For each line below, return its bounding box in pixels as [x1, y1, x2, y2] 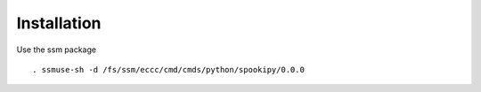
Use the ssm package [16, 44, 97, 55]
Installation [16, 13, 102, 33]
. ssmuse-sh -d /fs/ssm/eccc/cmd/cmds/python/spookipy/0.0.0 [32, 65, 305, 74]
